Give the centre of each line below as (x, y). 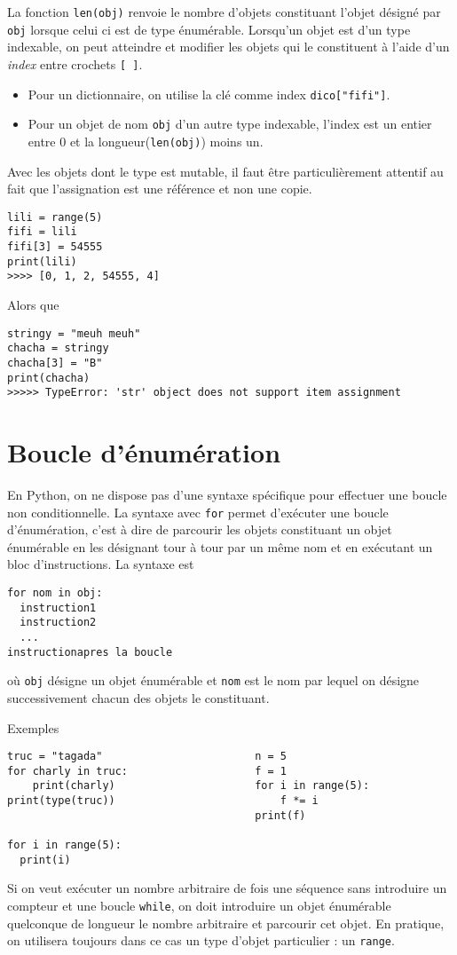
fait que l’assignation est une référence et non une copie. (160, 189)
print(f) (280, 815)
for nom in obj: (55, 593)
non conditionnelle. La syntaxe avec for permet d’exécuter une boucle (198, 512)
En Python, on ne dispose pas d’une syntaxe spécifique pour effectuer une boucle (227, 494)
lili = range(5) (55, 217)
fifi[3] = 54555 (55, 247)
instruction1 (58, 608)
